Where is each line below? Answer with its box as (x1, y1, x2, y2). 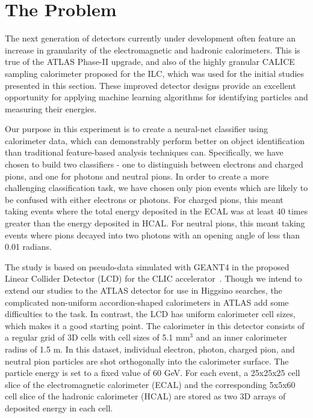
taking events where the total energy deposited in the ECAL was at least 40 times (5, 205, 308, 217)
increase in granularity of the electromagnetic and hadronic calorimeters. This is (5, 43, 300, 56)
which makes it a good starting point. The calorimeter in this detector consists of (5, 319, 305, 332)
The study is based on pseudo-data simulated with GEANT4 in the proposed (5, 260, 290, 273)
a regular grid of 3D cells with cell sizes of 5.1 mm (5, 331, 190, 344)
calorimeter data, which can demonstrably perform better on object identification (5, 134, 305, 147)
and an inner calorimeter (196, 331, 287, 344)
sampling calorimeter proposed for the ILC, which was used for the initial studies (5, 67, 305, 79)
